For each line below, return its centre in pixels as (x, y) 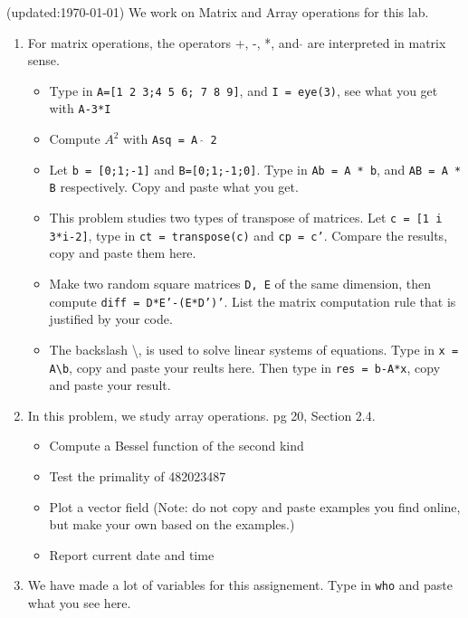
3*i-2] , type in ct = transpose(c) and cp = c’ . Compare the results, (248, 235)
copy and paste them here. (123, 253)
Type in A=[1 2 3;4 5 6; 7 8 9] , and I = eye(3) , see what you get (244, 90)
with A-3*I (80, 108)
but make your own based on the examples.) (172, 524)
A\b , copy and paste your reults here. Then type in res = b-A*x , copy (245, 367)
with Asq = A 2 (170, 139)
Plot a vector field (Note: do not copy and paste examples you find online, (255, 506)
